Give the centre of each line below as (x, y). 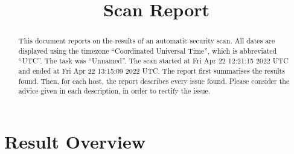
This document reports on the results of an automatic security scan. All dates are (147, 41)
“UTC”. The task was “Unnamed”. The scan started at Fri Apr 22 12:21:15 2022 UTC (153, 61)
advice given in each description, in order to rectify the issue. (114, 91)
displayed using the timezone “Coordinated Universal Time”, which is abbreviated (148, 50)
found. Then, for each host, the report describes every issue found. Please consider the (154, 81)
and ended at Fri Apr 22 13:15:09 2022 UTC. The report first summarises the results (152, 71)
